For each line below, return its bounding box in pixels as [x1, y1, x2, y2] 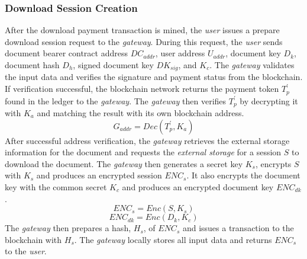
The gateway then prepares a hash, [5, 222, 131, 234]
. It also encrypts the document [186, 169, 300, 181]
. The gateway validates [209, 59, 295, 71]
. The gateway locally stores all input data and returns [74, 233, 272, 245]
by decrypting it [240, 94, 298, 107]
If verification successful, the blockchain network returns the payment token [5, 82, 279, 95]
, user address [155, 47, 205, 59]
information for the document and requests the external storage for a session [5, 146, 282, 158]
